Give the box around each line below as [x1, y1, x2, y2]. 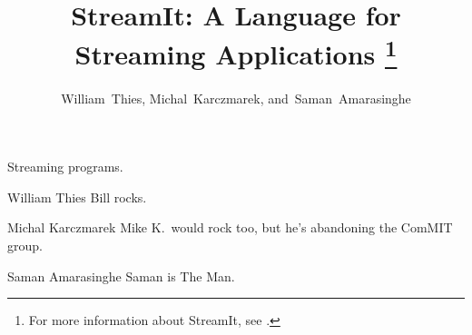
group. [7, 236, 43, 255]
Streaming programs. [7, 157, 123, 176]
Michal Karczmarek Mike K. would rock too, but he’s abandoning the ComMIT [7, 218, 453, 237]
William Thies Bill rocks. [7, 187, 147, 206]
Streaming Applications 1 [74, 32, 398, 73]
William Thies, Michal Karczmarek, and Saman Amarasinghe [61, 88, 411, 107]
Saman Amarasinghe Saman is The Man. [7, 266, 235, 285]
